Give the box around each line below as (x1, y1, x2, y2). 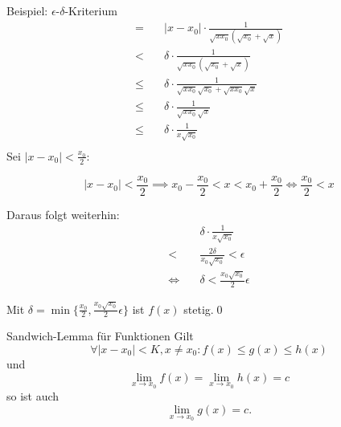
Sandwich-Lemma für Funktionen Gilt (6, 327, 194, 344)
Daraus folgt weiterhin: (6, 205, 120, 222)
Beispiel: (6, 2, 48, 18)
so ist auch (6, 388, 60, 405)
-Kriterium (64, 2, 117, 18)
